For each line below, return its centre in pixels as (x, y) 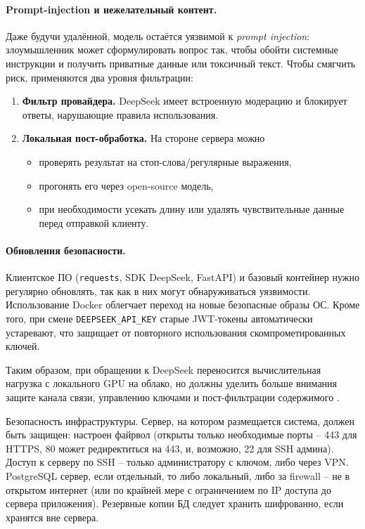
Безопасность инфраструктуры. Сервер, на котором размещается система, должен (180, 420)
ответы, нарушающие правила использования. (120, 114)
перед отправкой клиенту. (94, 222)
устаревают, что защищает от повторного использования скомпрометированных (176, 332)
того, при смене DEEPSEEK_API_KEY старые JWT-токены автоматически (159, 318)
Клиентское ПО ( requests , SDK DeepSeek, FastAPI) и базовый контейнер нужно (182, 277)
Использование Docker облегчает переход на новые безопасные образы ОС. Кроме (183, 305)
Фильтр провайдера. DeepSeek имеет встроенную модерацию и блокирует (185, 101)
